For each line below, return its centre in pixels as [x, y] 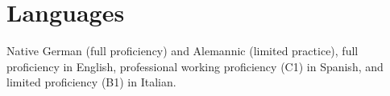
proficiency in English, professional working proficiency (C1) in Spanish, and [195, 66]
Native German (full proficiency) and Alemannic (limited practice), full [183, 51]
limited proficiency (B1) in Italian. [91, 82]
